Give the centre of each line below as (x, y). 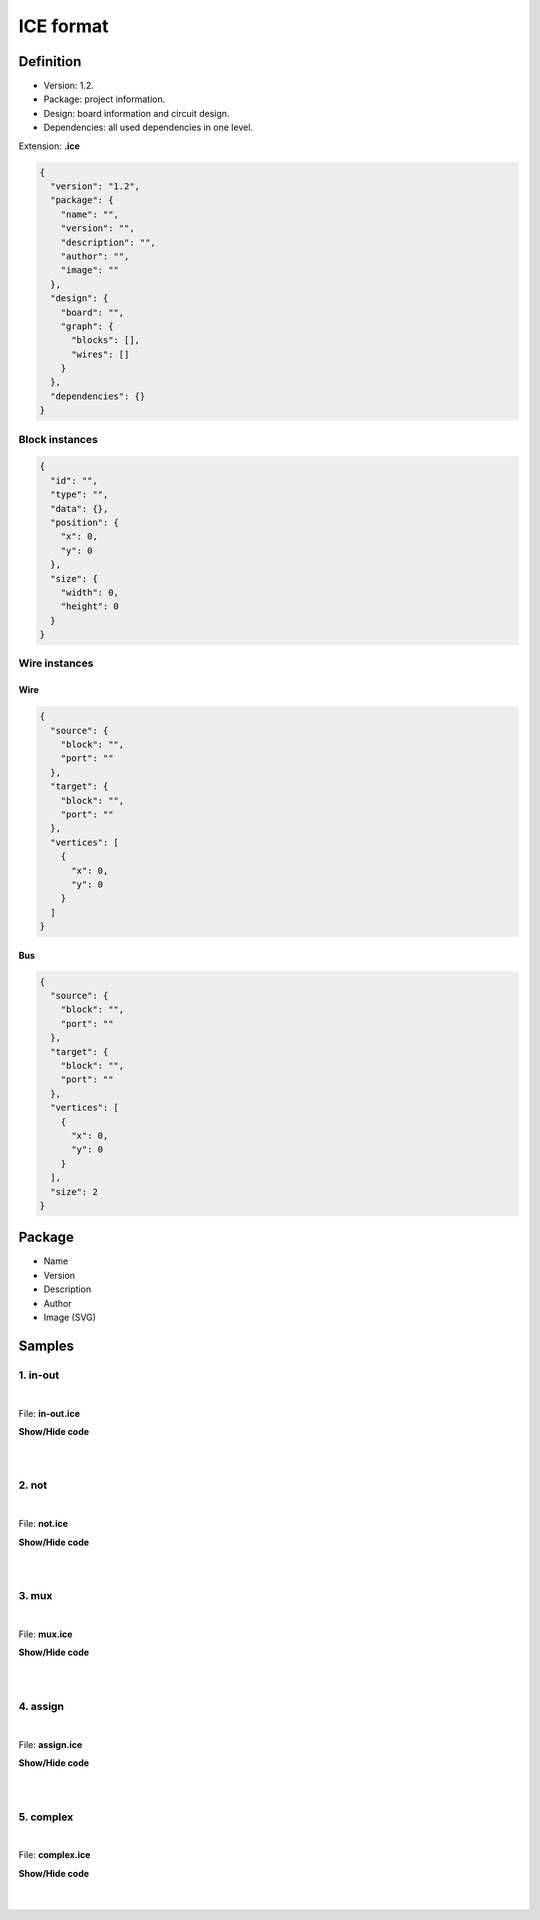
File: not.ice (43, 1524)
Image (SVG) (70, 1317)
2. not (33, 1485)
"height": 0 (90, 606)
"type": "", (79, 494)
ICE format (63, 26)
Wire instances (56, 663)
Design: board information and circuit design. (136, 113)
